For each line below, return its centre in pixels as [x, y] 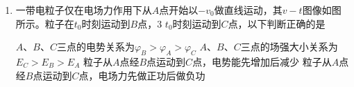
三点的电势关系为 [95, 47]
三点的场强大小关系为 [289, 47]
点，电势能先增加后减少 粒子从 [262, 61]
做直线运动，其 [248, 10]
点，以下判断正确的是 [277, 23]
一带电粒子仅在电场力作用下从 [84, 10]
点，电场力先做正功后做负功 [142, 75]
